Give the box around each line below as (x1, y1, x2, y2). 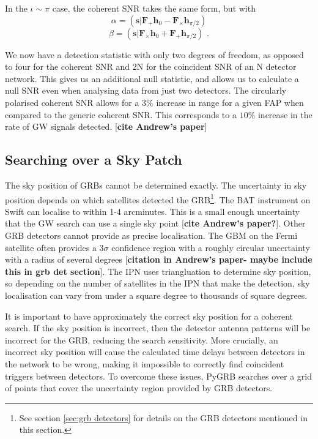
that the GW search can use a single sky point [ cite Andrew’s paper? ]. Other (5, 217, 306, 230)
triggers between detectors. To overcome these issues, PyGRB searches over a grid (5, 369, 312, 382)
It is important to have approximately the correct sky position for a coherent (5, 309, 294, 322)
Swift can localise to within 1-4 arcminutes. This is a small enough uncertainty (5, 204, 300, 217)
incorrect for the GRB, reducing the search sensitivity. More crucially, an (5, 333, 278, 346)
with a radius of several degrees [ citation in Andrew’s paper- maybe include (5, 253, 312, 266)
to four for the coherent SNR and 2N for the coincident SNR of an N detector (5, 60, 297, 73)
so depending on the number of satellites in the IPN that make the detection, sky (5, 277, 310, 290)
